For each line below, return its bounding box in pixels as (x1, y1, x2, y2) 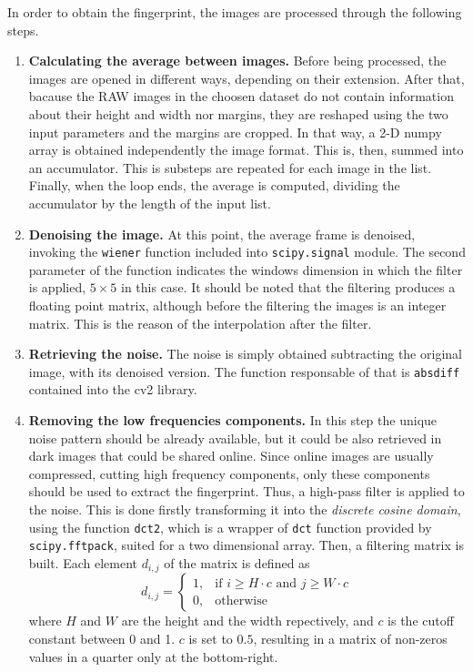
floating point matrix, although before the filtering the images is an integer (28, 295, 447, 314)
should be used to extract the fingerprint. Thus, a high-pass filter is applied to (28, 482, 465, 501)
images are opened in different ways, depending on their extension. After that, (28, 68, 465, 87)
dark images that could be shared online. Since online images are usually (28, 446, 434, 465)
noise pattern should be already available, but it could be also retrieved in (28, 428, 442, 447)
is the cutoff (387, 611, 454, 630)
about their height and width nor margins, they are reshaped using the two (28, 104, 448, 123)
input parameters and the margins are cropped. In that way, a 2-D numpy (28, 122, 442, 141)
